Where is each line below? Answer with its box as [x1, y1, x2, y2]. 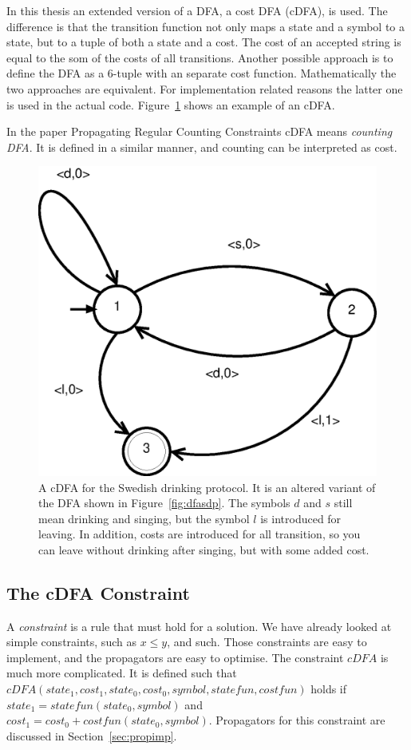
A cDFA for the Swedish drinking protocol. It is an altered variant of [38, 478, 376, 495]
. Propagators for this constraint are [208, 712, 385, 728]
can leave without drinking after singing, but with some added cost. [38, 541, 370, 558]
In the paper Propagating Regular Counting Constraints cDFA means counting [6, 123, 393, 140]
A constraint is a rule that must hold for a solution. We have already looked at [6, 617, 392, 634]
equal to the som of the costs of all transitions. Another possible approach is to [6, 49, 393, 65]
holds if [310, 681, 347, 697]
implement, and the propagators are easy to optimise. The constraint [6, 649, 344, 665]
